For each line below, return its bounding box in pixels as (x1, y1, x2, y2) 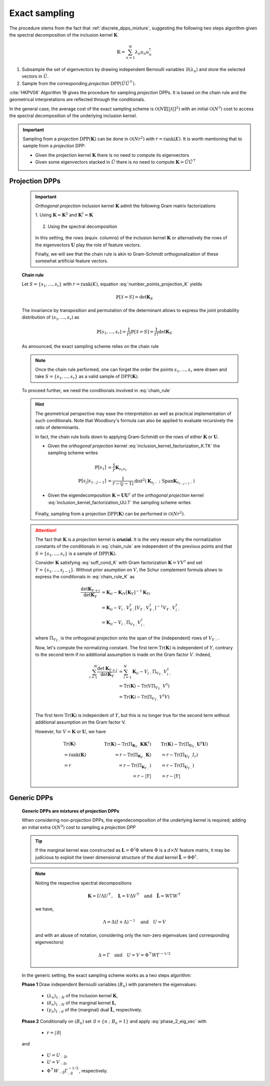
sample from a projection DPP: (22, 143, 86, 149)
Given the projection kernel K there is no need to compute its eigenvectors (35, 152, 189, 158)
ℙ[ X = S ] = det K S (115, 294, 153, 301)
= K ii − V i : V (101, 605, 130, 612)
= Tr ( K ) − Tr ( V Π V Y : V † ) (119, 682, 170, 691)
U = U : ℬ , (46, 1052, 68, 1059)
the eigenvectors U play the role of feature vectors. (35, 242, 141, 248)
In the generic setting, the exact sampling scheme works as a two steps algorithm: (21, 972, 191, 978)
